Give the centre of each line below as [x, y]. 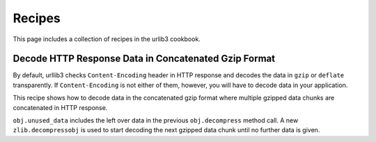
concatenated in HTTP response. [60, 107]
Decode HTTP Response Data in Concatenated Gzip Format [144, 59]
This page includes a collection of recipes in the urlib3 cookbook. [107, 39]
